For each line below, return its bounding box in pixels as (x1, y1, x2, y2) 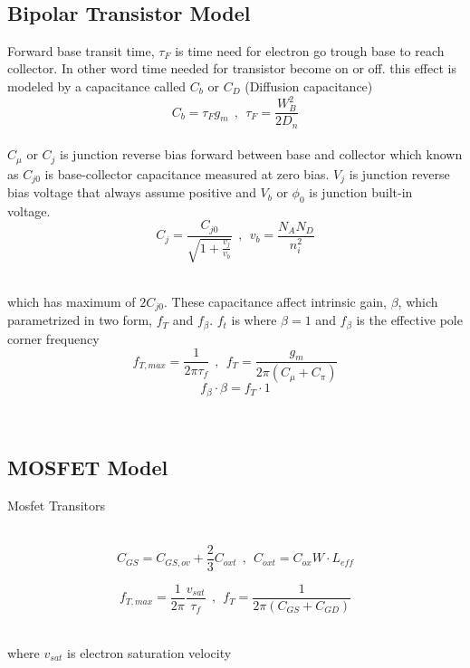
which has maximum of (7, 291, 136, 310)
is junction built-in (309, 183, 413, 202)
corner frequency (7, 329, 100, 348)
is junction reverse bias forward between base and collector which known (60, 145, 463, 164)
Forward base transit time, (7, 41, 155, 60)
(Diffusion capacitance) (245, 76, 373, 95)
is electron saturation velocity (67, 643, 232, 662)
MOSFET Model (7, 453, 168, 481)
